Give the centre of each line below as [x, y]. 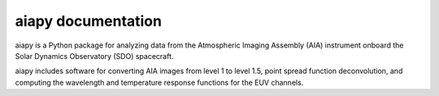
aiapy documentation [89, 21]
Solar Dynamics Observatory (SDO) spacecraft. [94, 56]
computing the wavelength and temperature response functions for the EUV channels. [159, 82]
